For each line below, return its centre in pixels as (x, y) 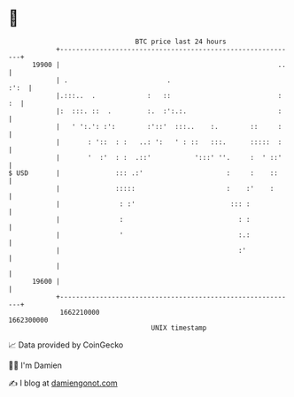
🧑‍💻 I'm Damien (35, 365)
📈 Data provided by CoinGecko (66, 345)
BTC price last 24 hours (181, 42)
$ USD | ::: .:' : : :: (143, 173)
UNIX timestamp (179, 328)
